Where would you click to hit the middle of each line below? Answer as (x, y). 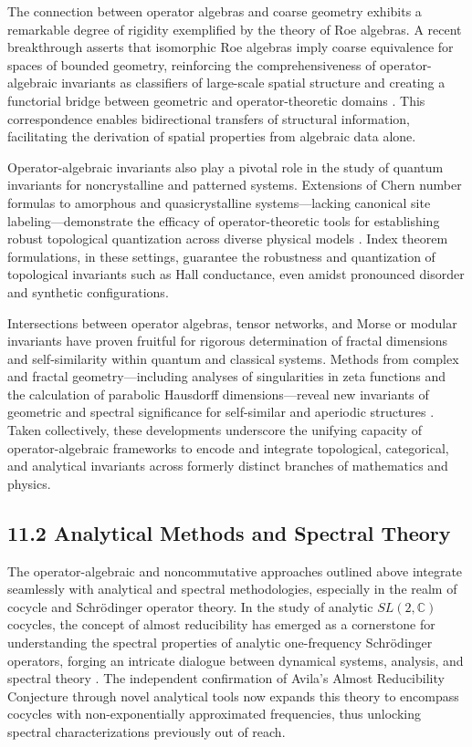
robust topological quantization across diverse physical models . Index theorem (228, 239)
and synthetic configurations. (88, 291)
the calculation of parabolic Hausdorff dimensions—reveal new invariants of (218, 394)
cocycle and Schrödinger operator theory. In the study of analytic (190, 606)
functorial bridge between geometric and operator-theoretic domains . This (216, 100)
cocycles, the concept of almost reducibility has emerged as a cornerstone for (221, 624)
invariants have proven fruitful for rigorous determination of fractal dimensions (228, 341)
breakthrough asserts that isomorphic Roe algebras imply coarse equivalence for (231, 47)
